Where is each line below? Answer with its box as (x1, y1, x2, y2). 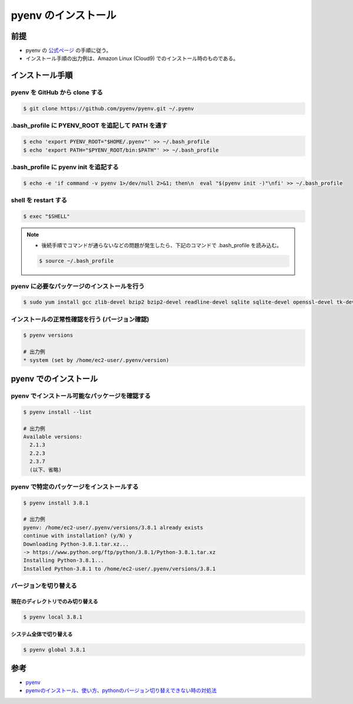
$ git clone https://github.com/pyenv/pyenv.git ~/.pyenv (23, 105, 194, 112)
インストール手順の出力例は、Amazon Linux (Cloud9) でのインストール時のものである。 (25, 55, 239, 62)
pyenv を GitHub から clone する (11, 88, 103, 97)
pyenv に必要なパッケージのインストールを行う (11, 282, 145, 290)
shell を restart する (11, 196, 68, 204)
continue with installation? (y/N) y (23, 533, 132, 539)
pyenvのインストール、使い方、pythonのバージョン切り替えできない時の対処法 (25, 687, 217, 694)
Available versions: (23, 433, 82, 440)
